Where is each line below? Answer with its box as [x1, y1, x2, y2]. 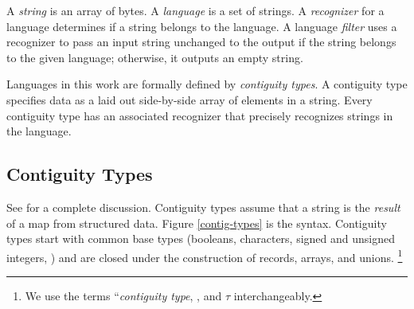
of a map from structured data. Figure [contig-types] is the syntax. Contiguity [6, 214, 387, 231]
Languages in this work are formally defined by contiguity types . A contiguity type [6, 76, 408, 92]
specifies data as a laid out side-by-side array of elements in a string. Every [6, 91, 373, 108]
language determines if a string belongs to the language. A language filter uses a [6, 18, 397, 34]
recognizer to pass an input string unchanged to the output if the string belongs [6, 33, 396, 50]
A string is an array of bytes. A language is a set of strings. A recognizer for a [6, 2, 385, 18]
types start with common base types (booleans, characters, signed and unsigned [6, 230, 395, 247]
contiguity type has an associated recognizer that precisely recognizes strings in [6, 107, 393, 123]
